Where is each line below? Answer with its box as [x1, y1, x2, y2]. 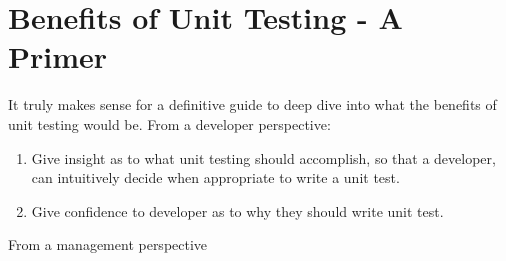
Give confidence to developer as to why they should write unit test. [31, 200, 444, 221]
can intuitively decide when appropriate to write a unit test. [31, 167, 400, 188]
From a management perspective [8, 234, 208, 255]
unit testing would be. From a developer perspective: [8, 113, 331, 134]
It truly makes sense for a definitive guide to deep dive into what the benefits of [8, 94, 497, 115]
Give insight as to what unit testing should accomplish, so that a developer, [31, 147, 496, 168]
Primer [8, 36, 108, 77]
